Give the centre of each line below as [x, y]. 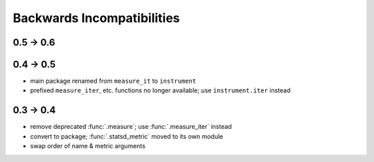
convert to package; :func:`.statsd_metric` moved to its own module [127, 136]
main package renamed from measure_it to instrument [113, 81]
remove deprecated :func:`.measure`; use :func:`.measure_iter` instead [131, 127]
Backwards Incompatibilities [96, 18]
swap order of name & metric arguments [88, 146]
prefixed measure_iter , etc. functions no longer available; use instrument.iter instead [160, 90]
